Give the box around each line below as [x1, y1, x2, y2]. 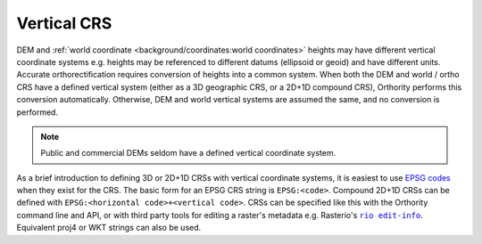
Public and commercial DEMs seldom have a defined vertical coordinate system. [40, 148, 337, 159]
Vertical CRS [16, 13, 112, 33]
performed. [16, 107, 58, 118]
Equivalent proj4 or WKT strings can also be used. [16, 223, 202, 233]
